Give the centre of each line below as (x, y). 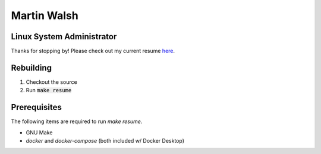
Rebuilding (32, 67)
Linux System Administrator (64, 37)
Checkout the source (51, 82)
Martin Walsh (45, 15)
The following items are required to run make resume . (77, 121)
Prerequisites (36, 107)
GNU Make (39, 132)
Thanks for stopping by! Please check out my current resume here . (93, 51)
